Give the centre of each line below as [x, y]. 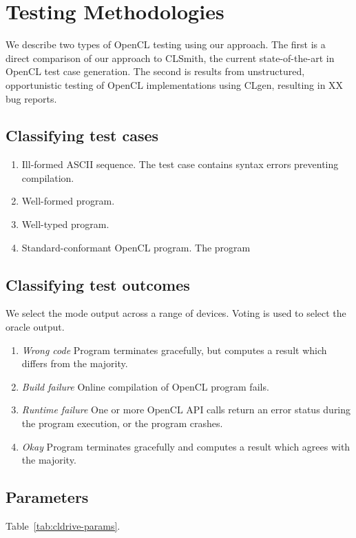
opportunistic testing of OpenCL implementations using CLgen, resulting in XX [175, 84]
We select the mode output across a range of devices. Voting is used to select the [176, 313]
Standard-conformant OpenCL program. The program [136, 247]
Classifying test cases [82, 135]
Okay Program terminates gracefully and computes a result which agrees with [186, 446]
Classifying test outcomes [98, 284]
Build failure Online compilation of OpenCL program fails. [145, 386]
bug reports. [31, 98]
